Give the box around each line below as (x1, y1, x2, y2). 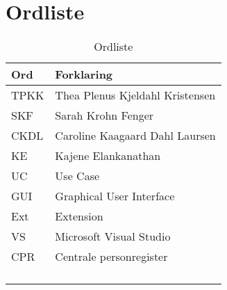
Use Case (55, 168, 100, 184)
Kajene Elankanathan (55, 147, 161, 164)
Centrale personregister (55, 248, 168, 265)
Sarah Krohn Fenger (55, 107, 154, 124)
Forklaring (55, 66, 113, 83)
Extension (55, 208, 103, 225)
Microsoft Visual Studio (55, 228, 171, 245)
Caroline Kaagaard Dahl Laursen (55, 127, 216, 144)
